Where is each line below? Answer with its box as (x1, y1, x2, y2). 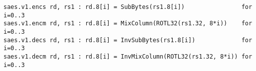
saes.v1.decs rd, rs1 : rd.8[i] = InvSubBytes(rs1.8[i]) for (3, 36, 253, 44)
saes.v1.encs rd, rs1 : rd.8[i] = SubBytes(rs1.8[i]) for (3, 3, 253, 10)
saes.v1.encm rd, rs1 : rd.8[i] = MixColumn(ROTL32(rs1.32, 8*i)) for (3, 20, 253, 27)
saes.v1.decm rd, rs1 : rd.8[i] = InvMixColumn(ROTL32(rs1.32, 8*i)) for (3, 53, 253, 60)
